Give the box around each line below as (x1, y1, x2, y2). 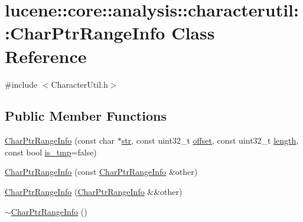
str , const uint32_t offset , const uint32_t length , (121, 134, 299, 147)
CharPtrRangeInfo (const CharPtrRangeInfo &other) (5, 165, 198, 178)
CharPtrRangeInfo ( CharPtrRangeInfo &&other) (5, 185, 183, 198)
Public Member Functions (5, 107, 167, 125)
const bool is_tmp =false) (5, 145, 97, 158)
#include (5, 78, 38, 90)
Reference (5, 44, 87, 68)
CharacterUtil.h (51, 78, 108, 90)
